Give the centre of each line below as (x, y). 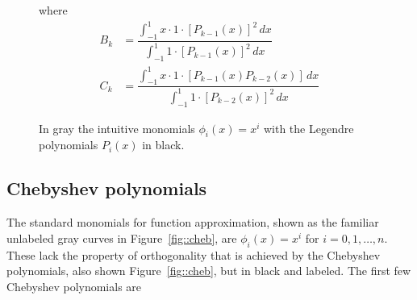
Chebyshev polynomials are (74, 286)
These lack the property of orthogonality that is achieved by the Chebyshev (194, 254)
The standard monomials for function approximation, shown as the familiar (193, 222)
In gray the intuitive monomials (117, 128)
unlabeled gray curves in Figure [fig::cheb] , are (122, 237)
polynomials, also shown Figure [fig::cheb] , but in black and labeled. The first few (209, 271)
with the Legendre (309, 128)
